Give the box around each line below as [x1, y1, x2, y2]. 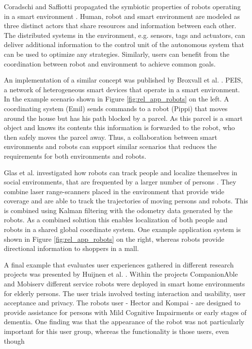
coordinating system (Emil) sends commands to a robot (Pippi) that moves [4, 103, 228, 113]
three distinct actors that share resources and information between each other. [4, 20, 236, 31]
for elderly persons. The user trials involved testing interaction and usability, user [4, 288, 246, 298]
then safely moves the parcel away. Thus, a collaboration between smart [4, 132, 218, 142]
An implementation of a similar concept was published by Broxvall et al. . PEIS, [4, 75, 243, 85]
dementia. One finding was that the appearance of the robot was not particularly [4, 316, 245, 327]
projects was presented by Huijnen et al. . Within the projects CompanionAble [4, 269, 238, 279]
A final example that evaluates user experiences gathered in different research [4, 259, 234, 269]
